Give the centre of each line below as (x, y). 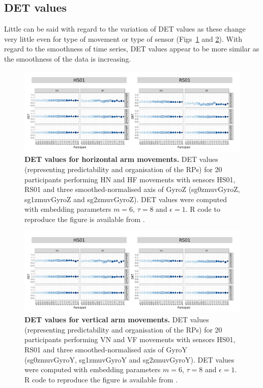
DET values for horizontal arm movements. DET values (121, 159)
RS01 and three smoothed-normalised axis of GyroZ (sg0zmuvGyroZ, (132, 189)
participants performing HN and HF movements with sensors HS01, (130, 179)
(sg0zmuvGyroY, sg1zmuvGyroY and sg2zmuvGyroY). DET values (129, 359)
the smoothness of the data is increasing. (68, 58)
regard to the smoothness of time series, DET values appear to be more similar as (132, 49)
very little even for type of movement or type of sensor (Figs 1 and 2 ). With (123, 38)
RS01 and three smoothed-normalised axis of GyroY (106, 349)
